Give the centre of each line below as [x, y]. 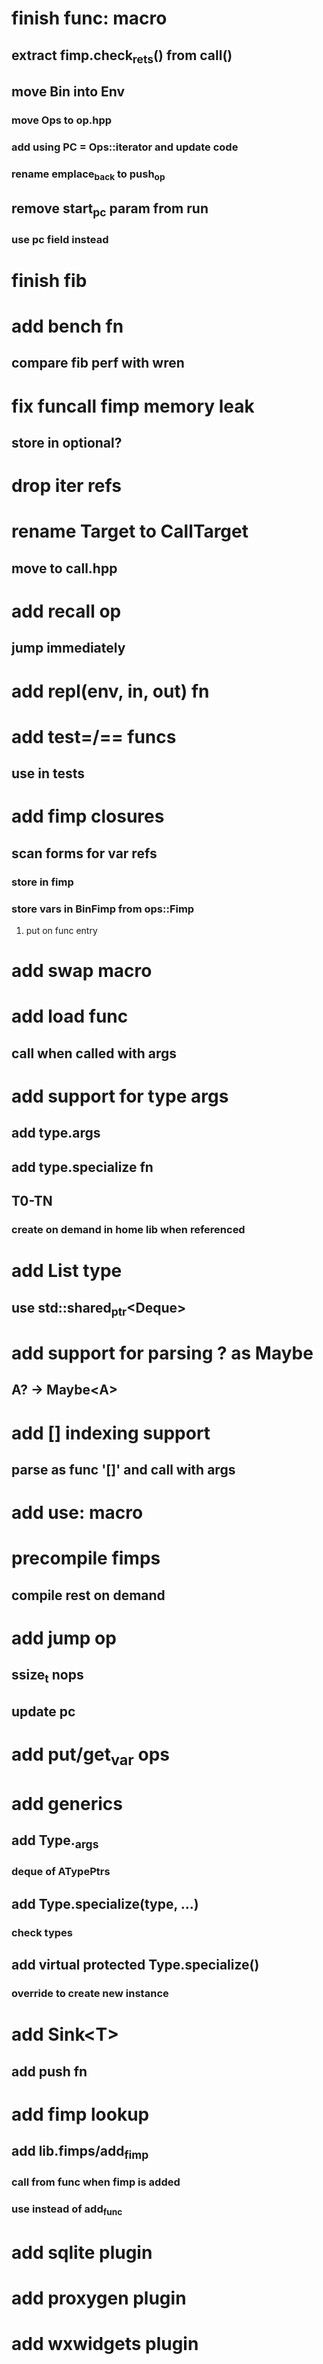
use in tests [48, 773]
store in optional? [67, 443]
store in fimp [42, 882]
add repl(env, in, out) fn [110, 691]
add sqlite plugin [82, 2252]
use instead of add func [67, 2210]
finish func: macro [89, 18]
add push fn [49, 2071]
